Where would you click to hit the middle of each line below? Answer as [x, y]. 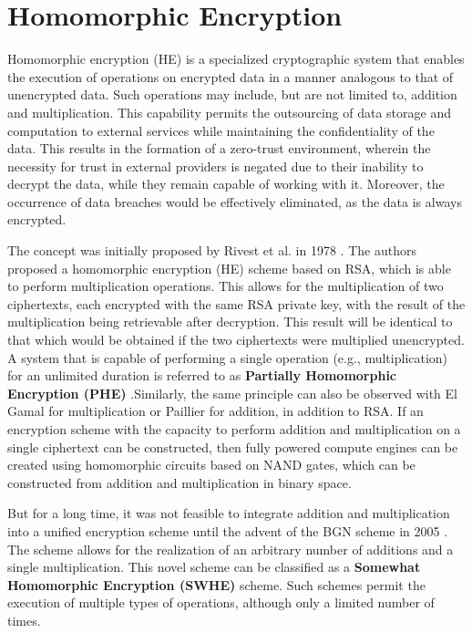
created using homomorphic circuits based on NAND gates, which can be [211, 465]
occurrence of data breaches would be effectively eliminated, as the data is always [235, 201]
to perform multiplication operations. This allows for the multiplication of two [226, 286]
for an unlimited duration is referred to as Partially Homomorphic [202, 375]
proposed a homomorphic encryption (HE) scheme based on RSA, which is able [229, 268]
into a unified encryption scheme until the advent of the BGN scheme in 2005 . [228, 530]
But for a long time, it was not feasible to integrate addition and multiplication [229, 513]
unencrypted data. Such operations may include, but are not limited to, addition [232, 94]
